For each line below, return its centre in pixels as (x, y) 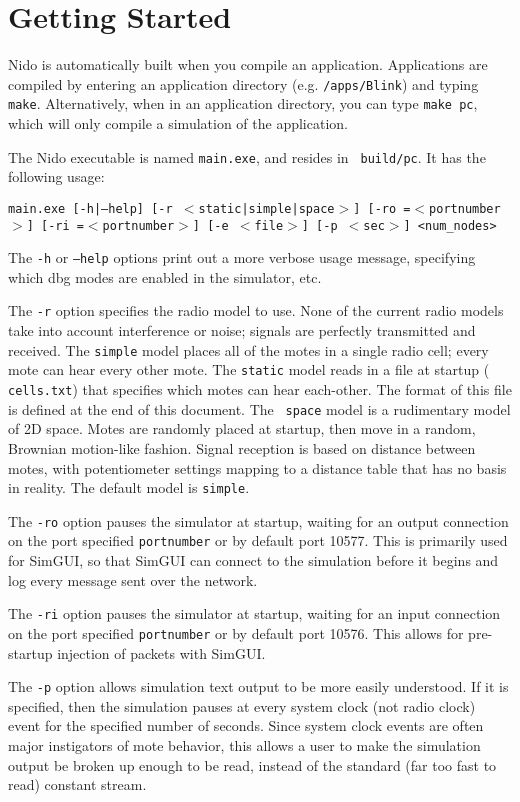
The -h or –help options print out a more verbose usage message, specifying (242, 257)
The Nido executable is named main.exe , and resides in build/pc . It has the (247, 156)
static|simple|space (266, 208)
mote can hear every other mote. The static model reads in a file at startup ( (249, 369)
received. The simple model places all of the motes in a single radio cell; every (248, 349)
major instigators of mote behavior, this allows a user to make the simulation (244, 745)
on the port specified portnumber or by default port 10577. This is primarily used (258, 540)
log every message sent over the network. (133, 579)
